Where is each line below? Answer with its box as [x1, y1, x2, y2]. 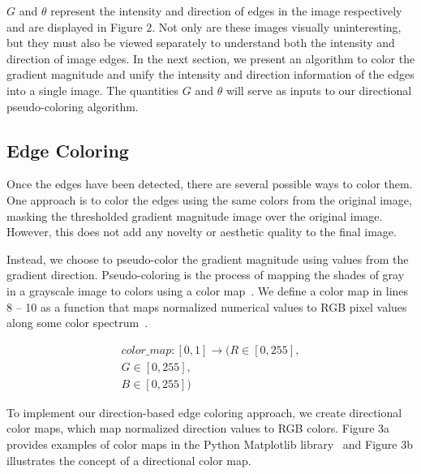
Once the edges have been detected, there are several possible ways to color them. [6, 175, 413, 192]
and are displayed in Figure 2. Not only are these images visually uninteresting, [6, 18, 402, 35]
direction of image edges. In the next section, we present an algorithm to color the [6, 50, 415, 67]
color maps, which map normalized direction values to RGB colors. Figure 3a [6, 420, 390, 437]
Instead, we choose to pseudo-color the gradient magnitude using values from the [6, 250, 409, 267]
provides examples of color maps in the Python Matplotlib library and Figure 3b [6, 435, 414, 452]
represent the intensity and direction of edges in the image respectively [50, 2, 402, 19]
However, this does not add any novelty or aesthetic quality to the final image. [6, 223, 397, 240]
